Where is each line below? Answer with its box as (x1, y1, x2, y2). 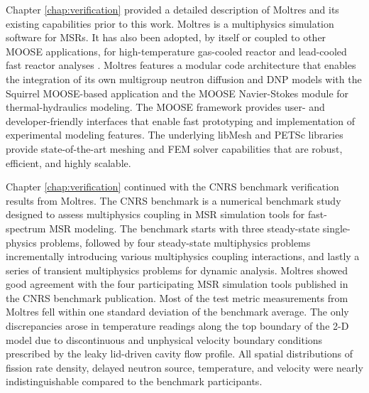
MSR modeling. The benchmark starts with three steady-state (49, 220, 320, 235)
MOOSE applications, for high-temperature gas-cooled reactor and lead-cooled (6, 43, 347, 58)
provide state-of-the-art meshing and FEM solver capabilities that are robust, (6, 141, 343, 156)
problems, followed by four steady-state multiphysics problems (40, 235, 311, 249)
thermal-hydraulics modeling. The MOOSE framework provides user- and (6, 99, 325, 114)
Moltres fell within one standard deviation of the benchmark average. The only (6, 304, 349, 319)
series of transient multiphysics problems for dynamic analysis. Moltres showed (6, 262, 348, 277)
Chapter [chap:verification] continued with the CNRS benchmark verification (6, 179, 339, 194)
